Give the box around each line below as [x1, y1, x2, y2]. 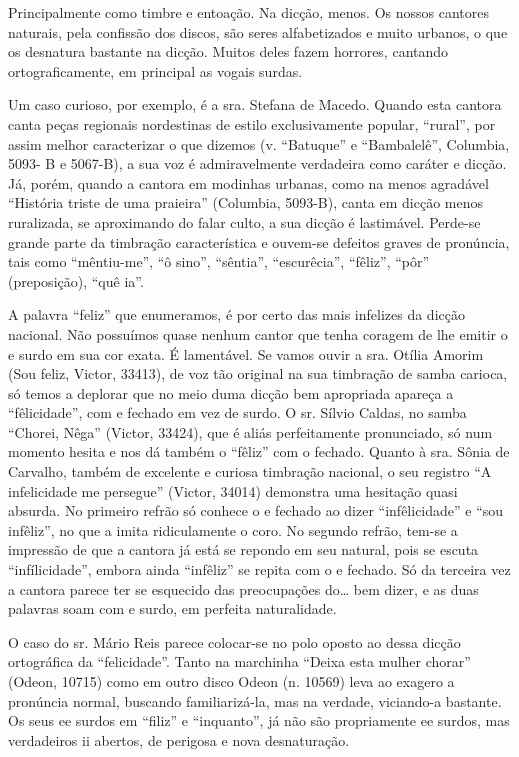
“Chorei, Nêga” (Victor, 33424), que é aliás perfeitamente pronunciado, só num [8, 421, 493, 442]
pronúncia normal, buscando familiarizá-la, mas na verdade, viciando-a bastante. [8, 690, 502, 711]
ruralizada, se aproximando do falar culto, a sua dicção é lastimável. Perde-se [8, 211, 481, 232]
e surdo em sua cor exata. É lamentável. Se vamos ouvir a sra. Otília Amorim [8, 343, 484, 364]
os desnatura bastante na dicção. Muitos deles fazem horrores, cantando [8, 41, 449, 62]
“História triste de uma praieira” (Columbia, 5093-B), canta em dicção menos [8, 192, 483, 213]
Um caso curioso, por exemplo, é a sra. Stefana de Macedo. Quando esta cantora [8, 94, 502, 115]
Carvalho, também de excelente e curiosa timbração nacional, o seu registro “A [8, 461, 492, 482]
